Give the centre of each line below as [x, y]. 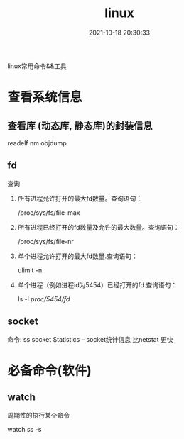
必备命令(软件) [50, 371]
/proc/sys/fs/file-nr [45, 241]
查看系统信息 [45, 98]
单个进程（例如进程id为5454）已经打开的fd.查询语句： [97, 284]
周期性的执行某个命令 [38, 415]
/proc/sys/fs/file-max [49, 212]
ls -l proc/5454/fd [44, 299]
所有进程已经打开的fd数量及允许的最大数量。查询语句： [98, 227]
